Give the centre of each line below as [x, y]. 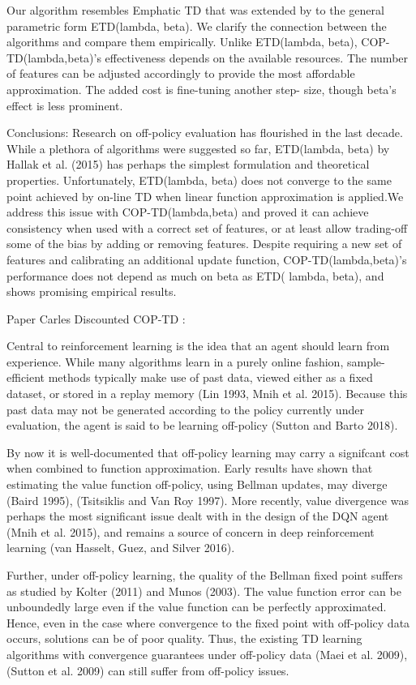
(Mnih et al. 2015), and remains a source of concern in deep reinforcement [191, 531]
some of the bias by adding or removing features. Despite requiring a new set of [204, 244]
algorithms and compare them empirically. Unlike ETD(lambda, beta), [182, 42]
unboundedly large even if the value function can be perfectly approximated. [197, 607]
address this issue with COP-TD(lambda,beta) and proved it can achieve [188, 212]
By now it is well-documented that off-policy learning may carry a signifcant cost [208, 452]
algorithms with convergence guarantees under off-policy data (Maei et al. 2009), [207, 654]
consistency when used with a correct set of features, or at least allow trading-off [207, 227]
